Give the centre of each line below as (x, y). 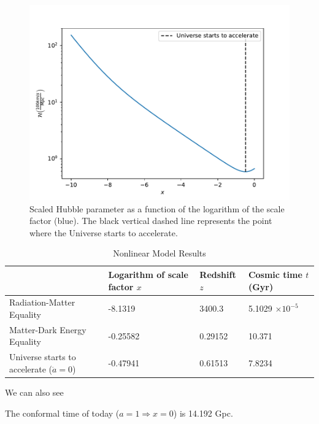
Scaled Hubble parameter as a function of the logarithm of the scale (157, 208)
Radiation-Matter (42, 302)
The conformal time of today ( (62, 413)
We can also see (34, 392)
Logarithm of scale (148, 274)
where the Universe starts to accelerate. (104, 232)
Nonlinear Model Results (159, 253)
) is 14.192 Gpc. (203, 413)
